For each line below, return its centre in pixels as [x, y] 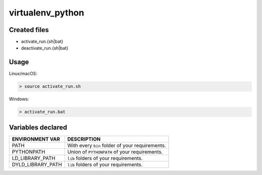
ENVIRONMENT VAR [36, 139]
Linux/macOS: [23, 74]
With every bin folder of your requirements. [117, 145]
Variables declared [38, 127]
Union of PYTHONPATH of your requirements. [115, 152]
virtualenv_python [47, 13]
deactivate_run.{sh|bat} [45, 48]
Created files [29, 30]
